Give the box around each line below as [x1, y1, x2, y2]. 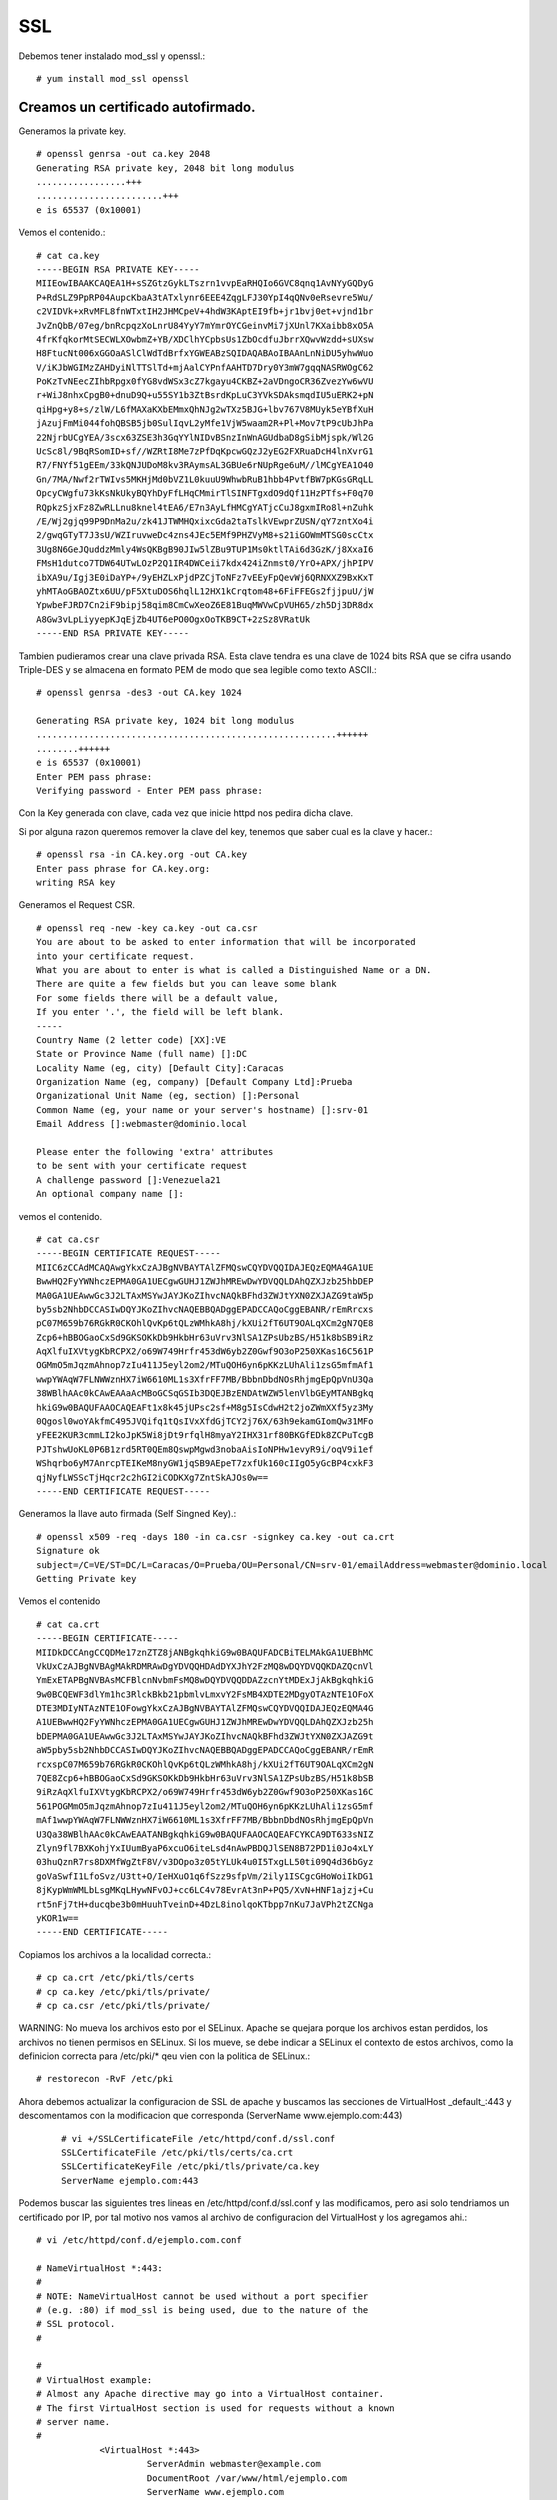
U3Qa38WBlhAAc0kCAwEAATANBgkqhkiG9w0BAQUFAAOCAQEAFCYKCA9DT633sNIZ [36, 1828, 374, 1840]
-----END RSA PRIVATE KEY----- [36, 628, 190, 639]
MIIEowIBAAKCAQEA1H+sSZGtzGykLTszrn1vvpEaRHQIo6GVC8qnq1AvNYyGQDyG [36, 278, 374, 289]
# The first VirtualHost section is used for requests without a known [36, 2402, 395, 2414]
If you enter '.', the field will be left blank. [36, 1006, 285, 1018]
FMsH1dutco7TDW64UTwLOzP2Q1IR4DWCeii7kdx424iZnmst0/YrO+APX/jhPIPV [36, 558, 374, 569]
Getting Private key [36, 1573, 137, 1584]
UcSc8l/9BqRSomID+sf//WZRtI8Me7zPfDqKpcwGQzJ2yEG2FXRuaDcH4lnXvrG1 [36, 446, 374, 457]
